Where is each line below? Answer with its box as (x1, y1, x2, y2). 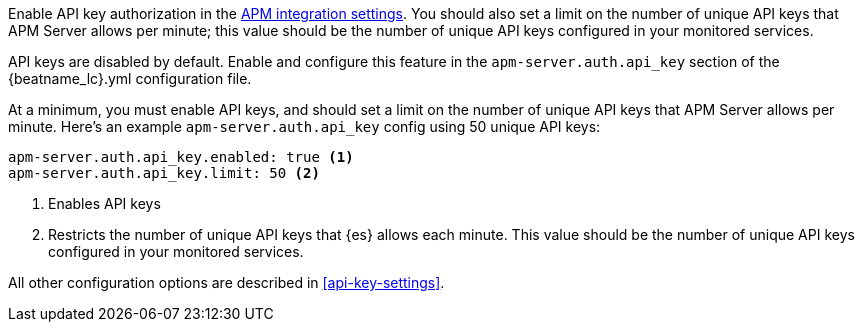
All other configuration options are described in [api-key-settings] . (8, 274, 445, 291)
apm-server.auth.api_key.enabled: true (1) (8, 149, 354, 165)
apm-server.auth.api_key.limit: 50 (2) (8, 165, 320, 181)
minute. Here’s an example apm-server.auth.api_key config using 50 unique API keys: (8, 118, 601, 135)
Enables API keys (48, 195, 161, 212)
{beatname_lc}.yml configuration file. (8, 70, 252, 87)
